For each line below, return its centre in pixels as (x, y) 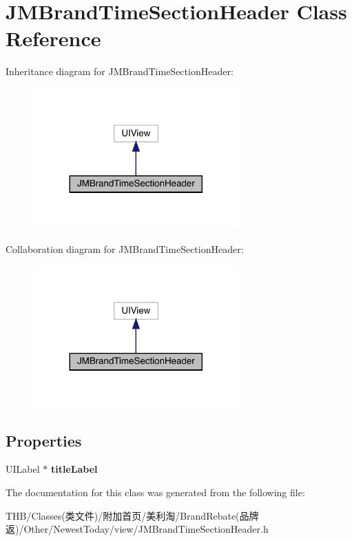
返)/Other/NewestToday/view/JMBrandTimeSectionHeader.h (137, 529)
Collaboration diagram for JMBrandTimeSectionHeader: (125, 248)
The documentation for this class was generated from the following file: (155, 492)
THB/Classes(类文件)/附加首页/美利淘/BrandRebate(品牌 (132, 515)
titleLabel (74, 469)
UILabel (23, 469)
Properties (44, 440)
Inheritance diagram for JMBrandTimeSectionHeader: (120, 71)
